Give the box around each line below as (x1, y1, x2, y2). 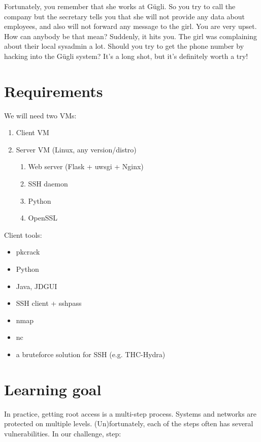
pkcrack (16, 246, 40, 257)
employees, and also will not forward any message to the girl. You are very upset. (4, 21, 257, 31)
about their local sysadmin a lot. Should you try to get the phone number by (4, 41, 244, 51)
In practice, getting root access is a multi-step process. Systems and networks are (4, 408, 257, 419)
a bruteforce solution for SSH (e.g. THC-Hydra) (16, 349, 166, 359)
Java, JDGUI (16, 280, 57, 291)
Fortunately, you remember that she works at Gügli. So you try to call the (4, 1, 236, 11)
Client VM (16, 127, 49, 138)
